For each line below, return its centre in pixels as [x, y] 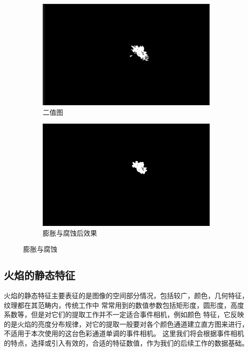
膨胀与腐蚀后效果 [70, 232]
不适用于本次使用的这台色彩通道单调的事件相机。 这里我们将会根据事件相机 [124, 333]
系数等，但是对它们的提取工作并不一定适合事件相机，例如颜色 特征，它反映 [124, 314]
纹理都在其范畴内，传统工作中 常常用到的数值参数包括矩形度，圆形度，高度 [124, 305]
